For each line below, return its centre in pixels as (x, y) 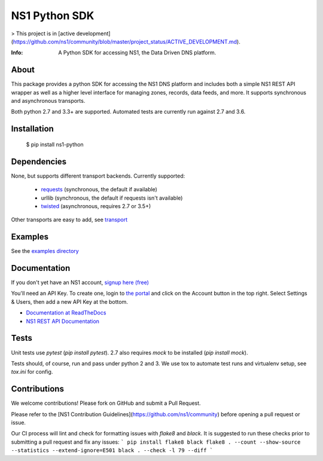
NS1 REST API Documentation (63, 321)
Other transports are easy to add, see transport (69, 220)
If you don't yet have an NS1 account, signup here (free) (80, 283)
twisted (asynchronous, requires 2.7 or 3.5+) (96, 206)
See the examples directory (45, 251)
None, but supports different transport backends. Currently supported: (98, 176)
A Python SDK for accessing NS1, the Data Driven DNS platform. (137, 53)
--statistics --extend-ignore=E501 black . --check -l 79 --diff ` (112, 451)
